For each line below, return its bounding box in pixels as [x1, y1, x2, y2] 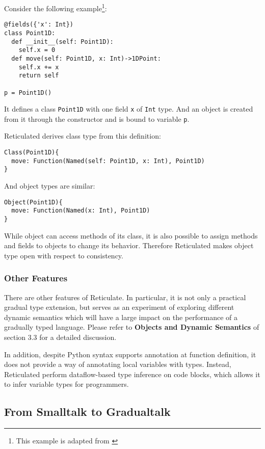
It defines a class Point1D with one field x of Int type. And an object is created [4, 103, 253, 114]
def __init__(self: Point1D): [11, 38, 114, 45]
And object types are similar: [4, 180, 95, 191]
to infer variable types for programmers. [4, 379, 129, 389]
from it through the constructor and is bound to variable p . [4, 113, 190, 124]
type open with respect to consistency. [4, 250, 123, 260]
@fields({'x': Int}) [4, 21, 74, 29]
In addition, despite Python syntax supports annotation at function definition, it [4, 349, 256, 359]
